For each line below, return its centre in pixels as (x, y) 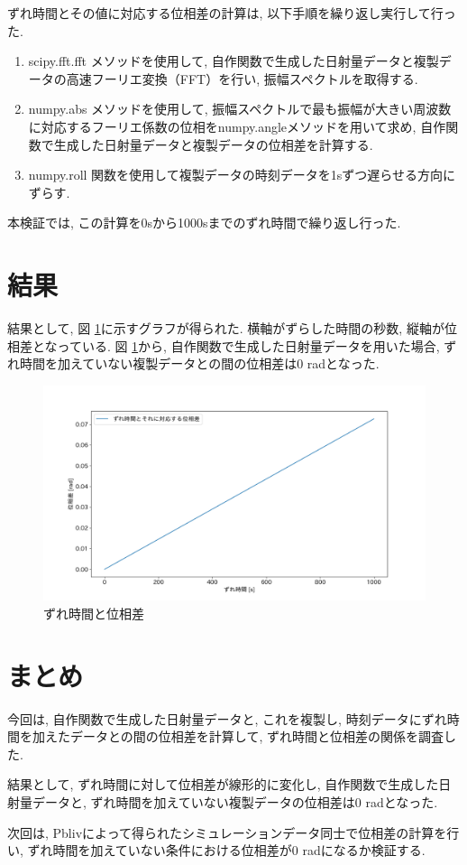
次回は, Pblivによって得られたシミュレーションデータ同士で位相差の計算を (227, 832)
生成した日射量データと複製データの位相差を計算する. (213, 144)
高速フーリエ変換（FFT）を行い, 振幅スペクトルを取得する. (242, 78)
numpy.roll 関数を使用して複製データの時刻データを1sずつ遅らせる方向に (242, 175)
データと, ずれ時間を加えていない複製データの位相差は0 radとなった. (235, 802)
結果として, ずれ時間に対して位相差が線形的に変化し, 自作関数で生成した (223, 784)
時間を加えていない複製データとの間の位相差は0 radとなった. (199, 363)
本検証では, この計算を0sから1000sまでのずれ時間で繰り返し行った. (204, 223)
